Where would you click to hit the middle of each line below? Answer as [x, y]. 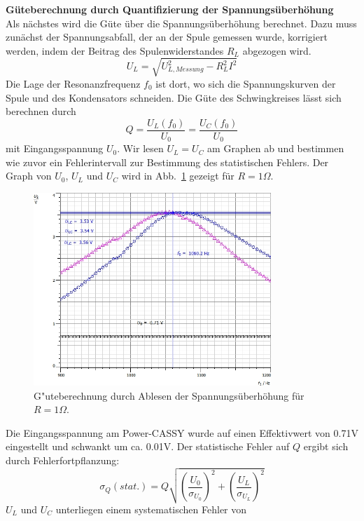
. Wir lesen [140, 148]
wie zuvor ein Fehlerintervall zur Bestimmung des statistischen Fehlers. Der [167, 162]
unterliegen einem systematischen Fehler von [151, 509]
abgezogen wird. [277, 50]
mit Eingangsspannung [55, 148]
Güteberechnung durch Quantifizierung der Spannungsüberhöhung [170, 9]
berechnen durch [41, 111]
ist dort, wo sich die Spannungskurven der [246, 83]
